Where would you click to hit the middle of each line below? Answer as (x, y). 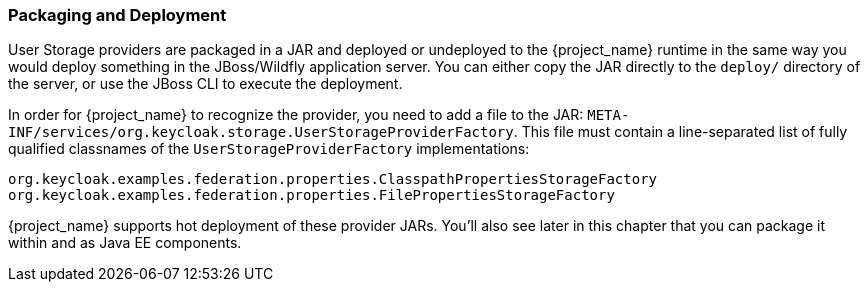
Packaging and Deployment (117, 15)
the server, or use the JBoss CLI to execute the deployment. (205, 84)
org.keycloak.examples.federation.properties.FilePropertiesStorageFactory (311, 195)
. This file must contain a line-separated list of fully (680, 132)
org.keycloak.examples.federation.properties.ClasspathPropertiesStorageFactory (333, 179)
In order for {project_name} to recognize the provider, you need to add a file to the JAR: (296, 115)
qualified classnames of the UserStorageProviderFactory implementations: (269, 149)
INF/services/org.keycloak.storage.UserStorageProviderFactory (261, 132)
